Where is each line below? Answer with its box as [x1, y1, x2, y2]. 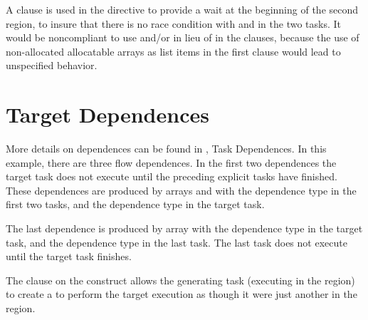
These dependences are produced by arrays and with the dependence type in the [6, 182, 357, 197]
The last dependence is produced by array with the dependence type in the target [6, 221, 363, 236]
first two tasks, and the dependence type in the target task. [6, 197, 265, 212]
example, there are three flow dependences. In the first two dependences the [6, 155, 337, 170]
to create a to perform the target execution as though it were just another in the [6, 287, 357, 301]
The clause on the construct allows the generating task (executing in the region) [6, 272, 355, 287]
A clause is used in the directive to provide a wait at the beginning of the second [6, 2, 359, 16]
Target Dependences [6, 100, 209, 129]
